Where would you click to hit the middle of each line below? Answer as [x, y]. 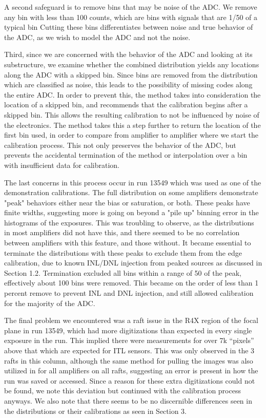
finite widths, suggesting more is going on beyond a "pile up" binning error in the [131, 212]
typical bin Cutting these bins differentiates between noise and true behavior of [129, 27]
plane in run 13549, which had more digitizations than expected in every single [128, 330]
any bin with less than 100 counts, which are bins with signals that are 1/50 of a [131, 17]
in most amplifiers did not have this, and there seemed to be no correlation [122, 232]
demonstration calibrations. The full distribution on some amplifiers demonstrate [131, 192]
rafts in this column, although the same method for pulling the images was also [129, 360]
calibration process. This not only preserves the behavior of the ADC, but [120, 145]
